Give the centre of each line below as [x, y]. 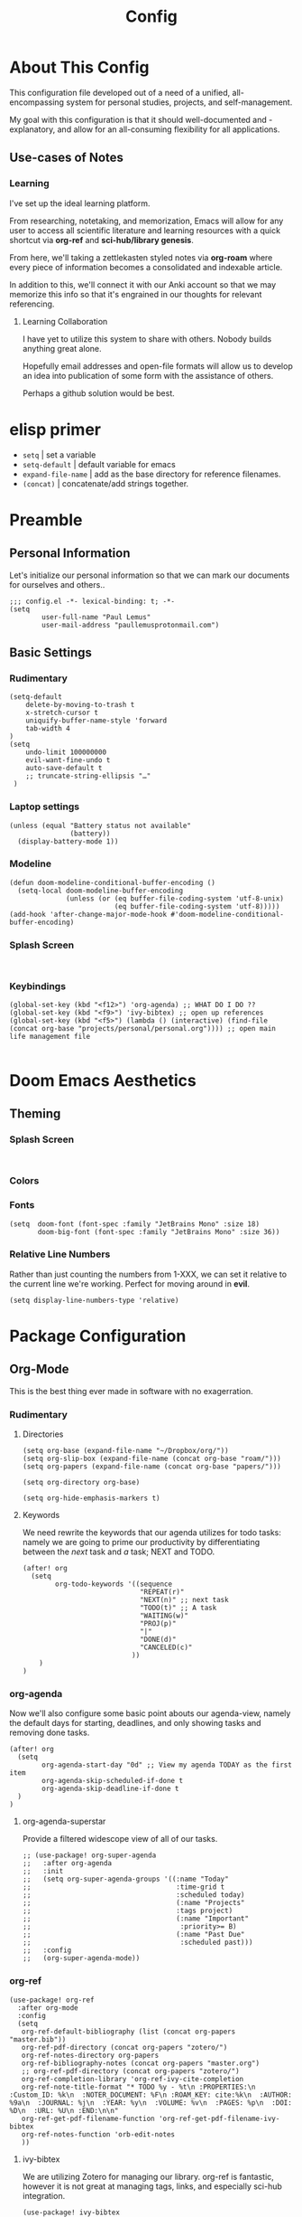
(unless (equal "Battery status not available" [101, 825]
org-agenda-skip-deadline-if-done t [110, 1789]
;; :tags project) [128, 1911]
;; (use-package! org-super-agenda [89, 1855]
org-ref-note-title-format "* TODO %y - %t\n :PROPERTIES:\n [138, 2087]
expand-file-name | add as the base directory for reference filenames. [151, 474]
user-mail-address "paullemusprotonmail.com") [131, 625]
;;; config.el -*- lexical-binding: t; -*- [92, 601]
